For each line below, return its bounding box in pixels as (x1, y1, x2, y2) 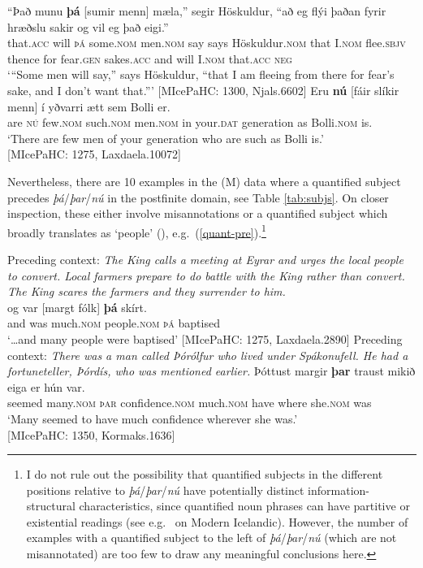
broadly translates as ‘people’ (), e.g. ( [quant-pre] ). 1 (7, 221, 266, 241)
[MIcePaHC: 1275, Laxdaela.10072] (7, 145, 181, 163)
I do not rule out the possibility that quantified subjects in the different (26, 466, 383, 483)
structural (26, 497, 76, 514)
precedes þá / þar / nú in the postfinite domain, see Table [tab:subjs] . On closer (7, 189, 389, 206)
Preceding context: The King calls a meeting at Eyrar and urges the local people (7, 250, 404, 267)
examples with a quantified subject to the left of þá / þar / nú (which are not (26, 529, 397, 546)
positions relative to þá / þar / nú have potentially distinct (26, 481, 304, 498)
